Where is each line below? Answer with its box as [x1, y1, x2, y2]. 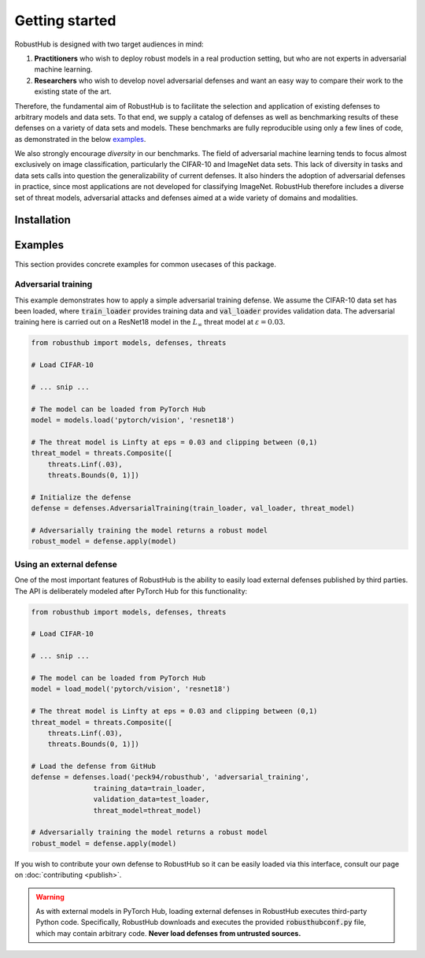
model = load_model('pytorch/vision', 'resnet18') [31, 685, 231, 693]
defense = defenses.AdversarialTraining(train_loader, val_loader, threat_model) [31, 504, 356, 513]
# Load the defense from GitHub [31, 762, 157, 771]
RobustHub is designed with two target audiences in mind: [14, 39, 204, 49]
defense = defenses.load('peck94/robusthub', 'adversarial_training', [31, 773, 310, 782]
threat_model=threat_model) [93, 806, 202, 815]
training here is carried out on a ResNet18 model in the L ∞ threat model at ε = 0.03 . [14, 317, 286, 329]
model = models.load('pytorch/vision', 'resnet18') [31, 416, 235, 425]
